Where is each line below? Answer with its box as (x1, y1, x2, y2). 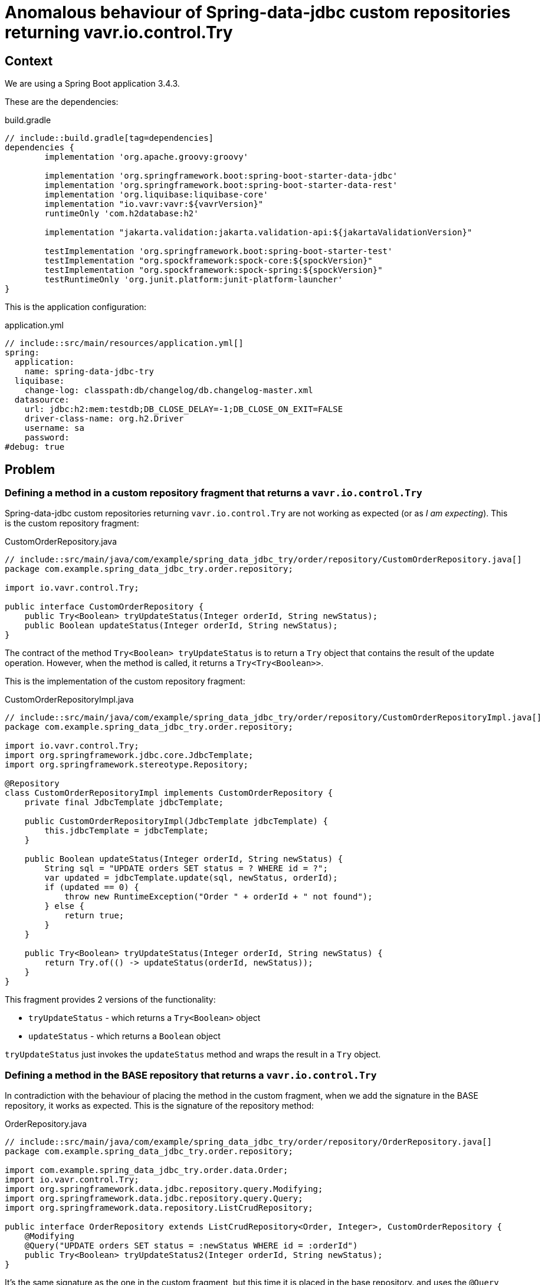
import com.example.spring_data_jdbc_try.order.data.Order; (5, 1165, 288, 1175)
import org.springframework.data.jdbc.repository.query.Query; (5, 1194, 303, 1204)
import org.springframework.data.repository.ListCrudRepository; (5, 1203, 313, 1213)
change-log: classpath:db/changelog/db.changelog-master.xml (24, 385, 313, 396)
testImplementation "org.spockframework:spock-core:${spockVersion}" (44, 256, 373, 266)
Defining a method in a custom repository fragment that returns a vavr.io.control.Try (5, 487, 422, 499)
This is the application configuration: (5, 302, 146, 312)
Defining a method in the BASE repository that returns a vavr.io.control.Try (5, 1069, 377, 1081)
